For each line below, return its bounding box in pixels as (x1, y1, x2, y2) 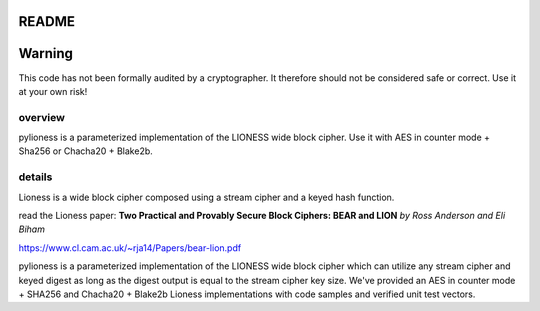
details (18, 170, 53, 184)
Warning (18, 45, 74, 62)
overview (18, 110, 65, 124)
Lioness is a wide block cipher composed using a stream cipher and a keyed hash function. (18, 191, 395, 203)
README (18, 13, 75, 30)
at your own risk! (18, 85, 88, 97)
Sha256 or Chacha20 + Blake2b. (18, 145, 154, 157)
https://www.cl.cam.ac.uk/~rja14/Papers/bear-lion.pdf (18, 241, 242, 254)
